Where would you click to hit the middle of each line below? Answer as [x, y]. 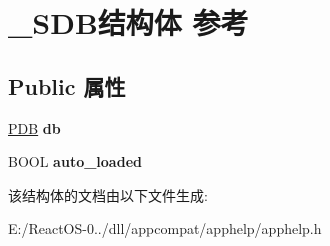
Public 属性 [67, 85]
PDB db [34, 127]
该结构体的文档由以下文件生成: [108, 194]
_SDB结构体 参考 [128, 22]
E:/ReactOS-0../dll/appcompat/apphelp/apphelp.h [165, 228]
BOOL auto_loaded [75, 161]
